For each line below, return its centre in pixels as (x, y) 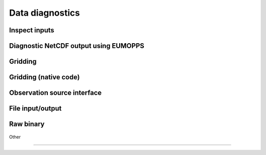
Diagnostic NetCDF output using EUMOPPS (77, 46)
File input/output (35, 109)
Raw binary (27, 124)
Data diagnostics (45, 13)
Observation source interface (55, 93)
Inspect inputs (32, 30)
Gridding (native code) (44, 77)
